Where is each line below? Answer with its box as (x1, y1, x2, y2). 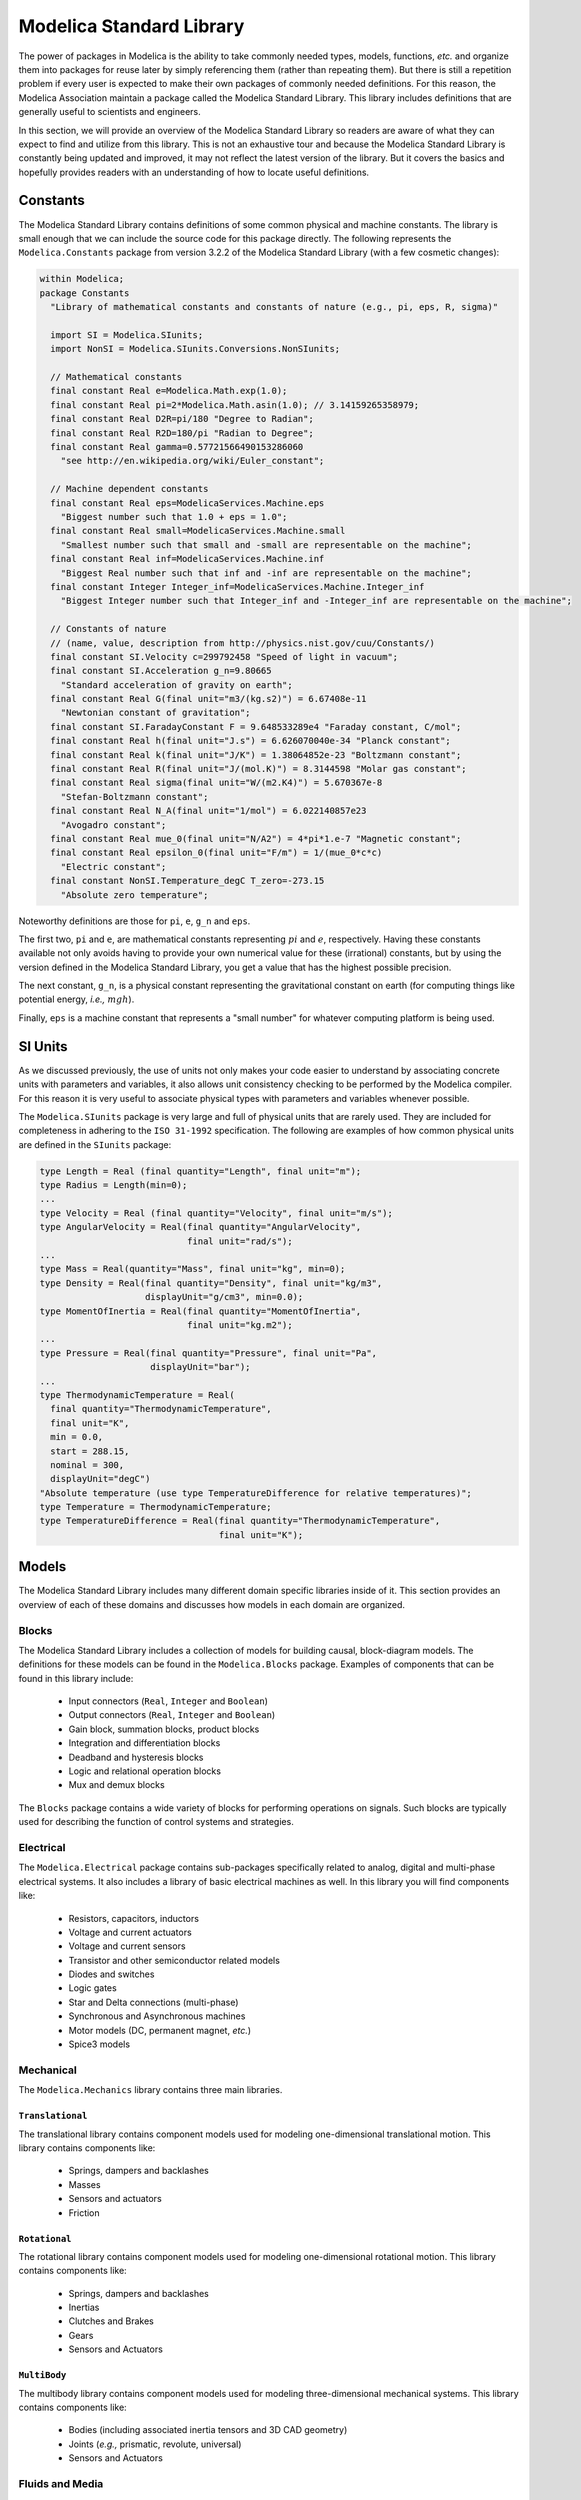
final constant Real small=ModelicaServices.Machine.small (50, 525, 346, 537)
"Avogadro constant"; (60, 819, 167, 830)
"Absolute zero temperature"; (60, 889, 209, 900)
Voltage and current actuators (68, 1926, 192, 1938)
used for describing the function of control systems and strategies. (18, 1816, 294, 1828)
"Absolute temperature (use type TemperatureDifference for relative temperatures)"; (39, 1487, 472, 1499)
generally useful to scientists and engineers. (18, 106, 202, 118)
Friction (68, 2206, 100, 2219)
